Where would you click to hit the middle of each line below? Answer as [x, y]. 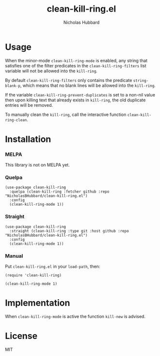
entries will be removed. [29, 105]
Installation [28, 139]
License [21, 336]
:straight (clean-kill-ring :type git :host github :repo [69, 231]
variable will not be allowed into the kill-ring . [51, 71]
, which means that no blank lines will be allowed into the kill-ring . [88, 85]
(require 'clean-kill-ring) [33, 275]
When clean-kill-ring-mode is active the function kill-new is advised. [75, 316]
